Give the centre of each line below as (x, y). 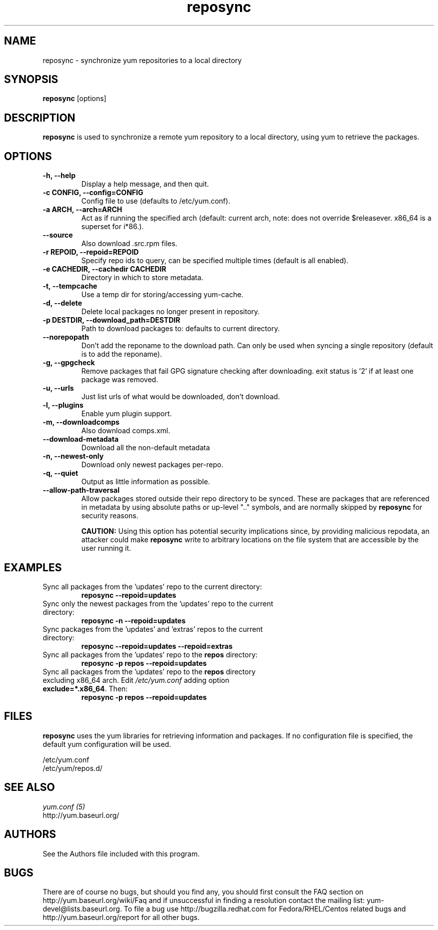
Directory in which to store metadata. (142, 278)
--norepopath (66, 337)
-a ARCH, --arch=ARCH (82, 210)
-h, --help (59, 176)
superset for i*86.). (112, 227)
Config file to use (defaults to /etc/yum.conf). (156, 201)
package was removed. (120, 380)
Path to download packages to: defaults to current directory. (180, 329)
